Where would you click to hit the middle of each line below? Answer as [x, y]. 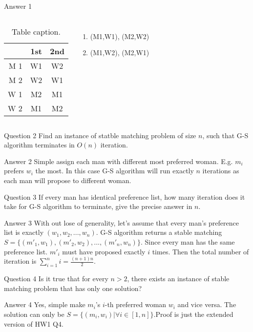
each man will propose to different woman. [68, 180]
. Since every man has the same [188, 241]
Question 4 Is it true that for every [56, 279]
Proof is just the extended [194, 314]
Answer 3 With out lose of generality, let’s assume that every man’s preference [121, 222]
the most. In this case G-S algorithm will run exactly [115, 171]
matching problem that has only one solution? [73, 288]
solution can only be [34, 314]
